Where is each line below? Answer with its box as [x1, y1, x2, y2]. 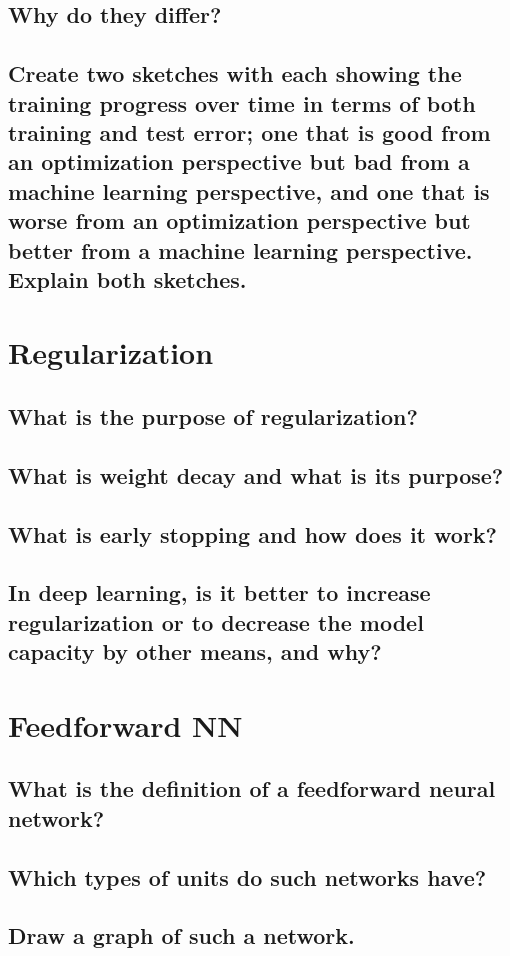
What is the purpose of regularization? [8, 401, 418, 432]
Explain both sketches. [8, 263, 247, 294]
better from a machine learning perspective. [8, 234, 473, 265]
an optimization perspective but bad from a [8, 146, 470, 177]
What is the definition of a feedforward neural [8, 773, 496, 804]
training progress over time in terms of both [8, 87, 476, 118]
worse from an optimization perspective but [8, 205, 471, 236]
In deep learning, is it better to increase [8, 577, 431, 608]
